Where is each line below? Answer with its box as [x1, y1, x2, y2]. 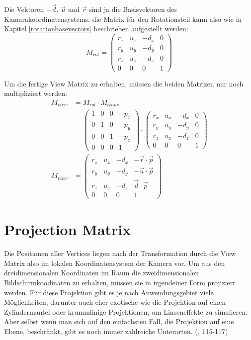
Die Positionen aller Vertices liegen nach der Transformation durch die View [4, 248, 236, 258]
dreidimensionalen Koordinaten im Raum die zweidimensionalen [4, 267, 199, 278]
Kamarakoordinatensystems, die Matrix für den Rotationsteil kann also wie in [4, 13, 242, 24]
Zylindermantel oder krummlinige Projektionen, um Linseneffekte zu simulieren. [4, 306, 248, 317]
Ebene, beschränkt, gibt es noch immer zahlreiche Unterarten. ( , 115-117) [4, 326, 228, 336]
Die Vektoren [4, 4, 44, 14]
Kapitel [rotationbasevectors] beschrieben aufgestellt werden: [4, 23, 188, 34]
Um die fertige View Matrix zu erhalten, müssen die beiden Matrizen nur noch [4, 78, 244, 88]
